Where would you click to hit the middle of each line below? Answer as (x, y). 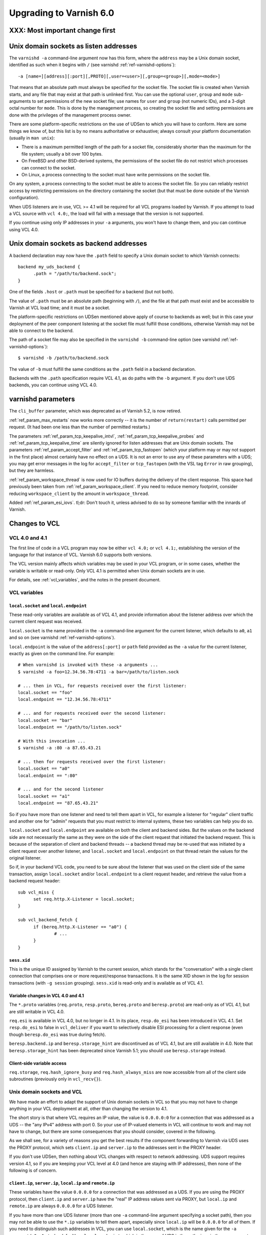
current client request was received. (46, 621)
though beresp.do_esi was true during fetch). (57, 1034)
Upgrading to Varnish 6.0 (62, 13)
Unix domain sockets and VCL (46, 1092)
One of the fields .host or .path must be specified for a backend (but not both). (92, 292)
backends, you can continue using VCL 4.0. (53, 385)
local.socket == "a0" (44, 769)
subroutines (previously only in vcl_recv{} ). (55, 1079)
